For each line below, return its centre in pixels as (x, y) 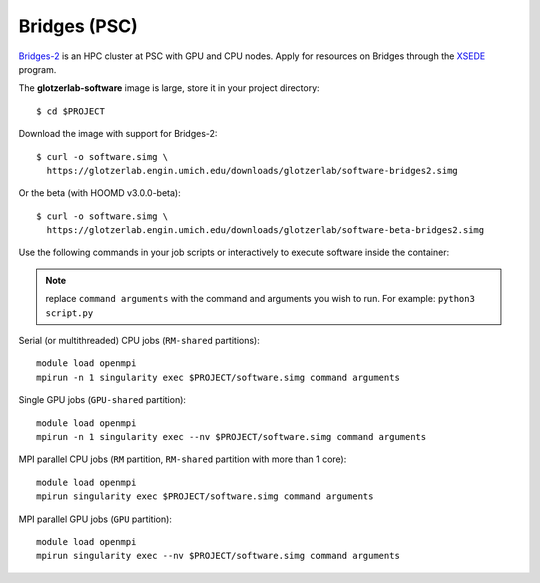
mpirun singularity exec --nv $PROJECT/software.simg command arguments (218, 556)
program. (37, 69)
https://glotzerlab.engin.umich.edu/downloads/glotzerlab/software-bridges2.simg (252, 170)
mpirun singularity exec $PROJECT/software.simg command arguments (205, 496)
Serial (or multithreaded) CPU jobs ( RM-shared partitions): (139, 341)
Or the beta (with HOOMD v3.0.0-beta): (99, 193)
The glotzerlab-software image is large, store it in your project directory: (169, 88)
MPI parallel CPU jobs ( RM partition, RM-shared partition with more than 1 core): (182, 459)
